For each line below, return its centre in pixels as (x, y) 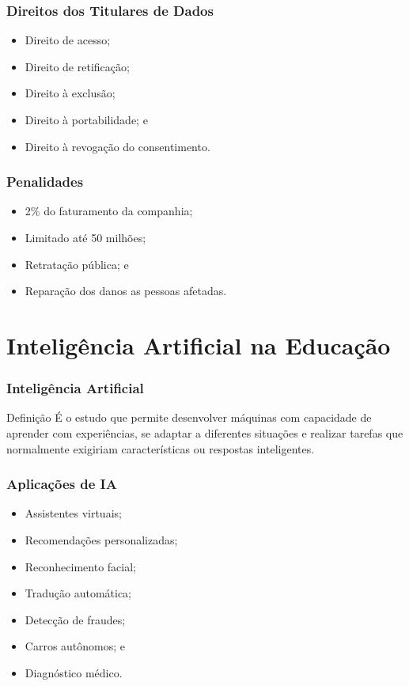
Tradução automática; (78, 593)
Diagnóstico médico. (74, 672)
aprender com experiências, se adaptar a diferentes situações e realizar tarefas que (205, 432)
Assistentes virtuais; (73, 513)
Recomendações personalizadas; (101, 539)
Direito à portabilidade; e (86, 119)
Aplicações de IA (62, 484)
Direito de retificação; (77, 66)
